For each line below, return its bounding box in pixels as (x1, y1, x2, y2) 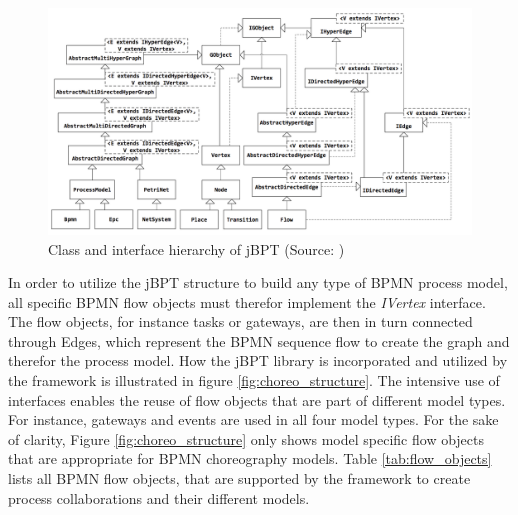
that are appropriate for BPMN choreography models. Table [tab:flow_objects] (8, 448, 492, 469)
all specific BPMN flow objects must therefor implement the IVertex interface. (8, 291, 486, 312)
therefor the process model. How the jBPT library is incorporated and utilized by (8, 350, 508, 371)
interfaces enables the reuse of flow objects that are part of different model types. (8, 389, 506, 410)
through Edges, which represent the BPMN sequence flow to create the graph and (8, 330, 510, 351)
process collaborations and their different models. (8, 487, 310, 508)
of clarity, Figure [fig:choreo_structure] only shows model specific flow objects (8, 428, 485, 449)
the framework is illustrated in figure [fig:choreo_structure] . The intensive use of (8, 370, 500, 391)
